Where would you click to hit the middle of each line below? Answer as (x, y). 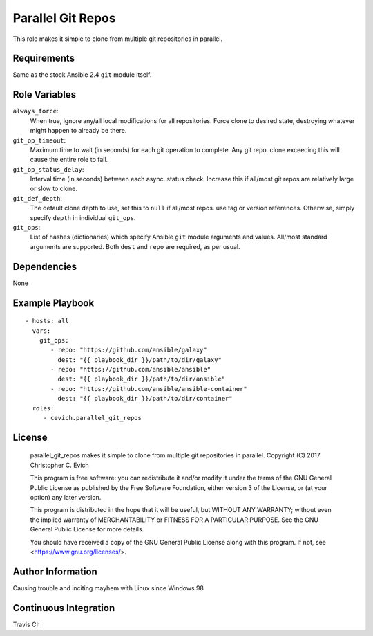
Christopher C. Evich (59, 465)
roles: (43, 408)
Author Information (55, 571)
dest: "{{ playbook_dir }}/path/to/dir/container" (145, 399)
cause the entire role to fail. (69, 160)
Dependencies (45, 266)
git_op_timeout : (39, 140)
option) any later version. (66, 498)
